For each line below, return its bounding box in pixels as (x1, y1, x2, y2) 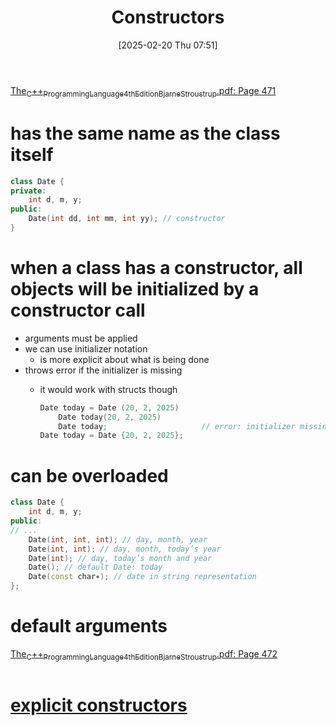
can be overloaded (10, 464, 169, 487)
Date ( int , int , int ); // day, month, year (28, 534, 208, 545)
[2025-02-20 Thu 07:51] (118, 39, 218, 51)
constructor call (10, 299, 146, 322)
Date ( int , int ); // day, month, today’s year (28, 544, 222, 554)
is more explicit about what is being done (39, 353, 210, 365)
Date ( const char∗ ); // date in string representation (28, 572, 257, 582)
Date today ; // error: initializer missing (58, 421, 332, 431)
